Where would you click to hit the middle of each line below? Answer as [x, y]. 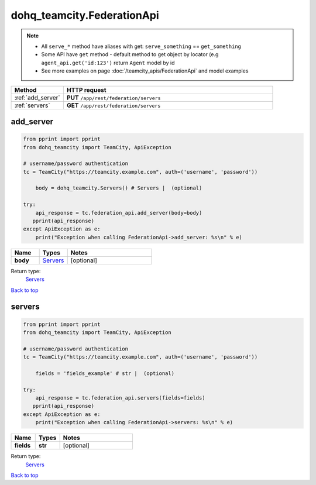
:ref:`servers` [32, 105]
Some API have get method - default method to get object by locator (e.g [130, 54]
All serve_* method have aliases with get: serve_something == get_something [141, 46]
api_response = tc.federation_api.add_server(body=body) [119, 213]
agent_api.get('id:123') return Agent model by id [108, 63]
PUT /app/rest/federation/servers [114, 98]
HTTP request [86, 90]
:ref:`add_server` [37, 98]
